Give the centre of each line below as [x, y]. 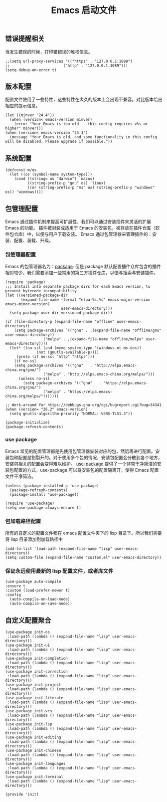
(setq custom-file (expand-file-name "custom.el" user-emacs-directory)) [83, 557]
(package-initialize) [28, 423]
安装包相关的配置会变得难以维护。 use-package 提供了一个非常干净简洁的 [81, 464]
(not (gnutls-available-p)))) [68, 352]
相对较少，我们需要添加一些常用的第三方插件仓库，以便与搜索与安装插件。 [82, 273]
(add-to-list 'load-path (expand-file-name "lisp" [59, 549]
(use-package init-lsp [29, 724]
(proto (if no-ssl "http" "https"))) [55, 357]
